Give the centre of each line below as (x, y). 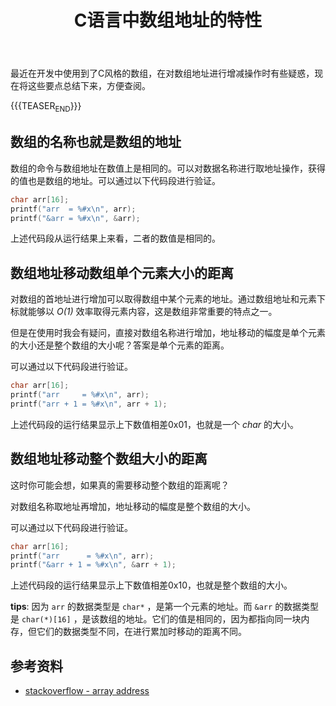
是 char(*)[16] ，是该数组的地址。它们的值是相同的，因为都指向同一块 (156, 619)
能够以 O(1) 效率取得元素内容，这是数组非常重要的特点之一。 (152, 312)
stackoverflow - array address (87, 691)
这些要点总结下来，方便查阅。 (89, 86)
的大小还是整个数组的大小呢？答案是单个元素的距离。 (120, 345)
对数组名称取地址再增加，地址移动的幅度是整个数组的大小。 (133, 506)
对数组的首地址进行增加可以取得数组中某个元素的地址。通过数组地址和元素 (163, 299)
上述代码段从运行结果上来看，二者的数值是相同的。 (115, 238)
